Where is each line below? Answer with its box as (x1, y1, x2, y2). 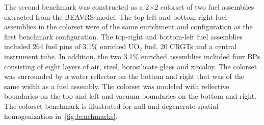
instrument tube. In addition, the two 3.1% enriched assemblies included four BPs (4, 51, 260, 61)
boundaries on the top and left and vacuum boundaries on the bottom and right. (4, 91, 257, 101)
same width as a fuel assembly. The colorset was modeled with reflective (4, 80, 229, 91)
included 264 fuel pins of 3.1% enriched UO (4, 41, 140, 52)
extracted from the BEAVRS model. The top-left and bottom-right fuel (4, 11, 227, 22)
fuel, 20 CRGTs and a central (144, 41, 236, 52)
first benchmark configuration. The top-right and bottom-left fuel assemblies (4, 31, 243, 41)
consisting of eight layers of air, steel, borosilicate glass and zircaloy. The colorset (4, 61, 257, 71)
